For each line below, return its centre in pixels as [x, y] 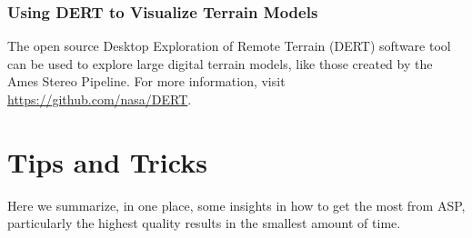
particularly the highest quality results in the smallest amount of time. [204, 223]
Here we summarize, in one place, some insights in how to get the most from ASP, [236, 205]
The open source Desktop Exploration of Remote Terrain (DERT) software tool [229, 46]
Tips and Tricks [107, 161]
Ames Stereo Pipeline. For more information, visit [146, 81]
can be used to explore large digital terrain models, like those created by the [220, 63]
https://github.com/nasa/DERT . [100, 99]
